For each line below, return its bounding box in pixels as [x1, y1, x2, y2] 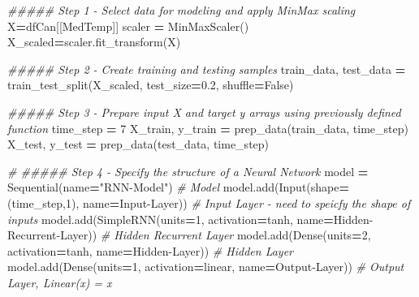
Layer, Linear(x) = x [7, 273, 112, 291]
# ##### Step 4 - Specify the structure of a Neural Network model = [7, 162, 369, 179]
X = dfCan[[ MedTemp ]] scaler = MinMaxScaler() [7, 17, 249, 34]
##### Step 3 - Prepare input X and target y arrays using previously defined [7, 103, 401, 120]
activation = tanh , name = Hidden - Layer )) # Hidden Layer [7, 242, 294, 259]
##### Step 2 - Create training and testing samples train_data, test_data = [7, 60, 406, 77]
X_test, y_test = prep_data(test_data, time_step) [7, 136, 270, 153]
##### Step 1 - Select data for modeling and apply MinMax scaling [7, 2, 356, 18]
